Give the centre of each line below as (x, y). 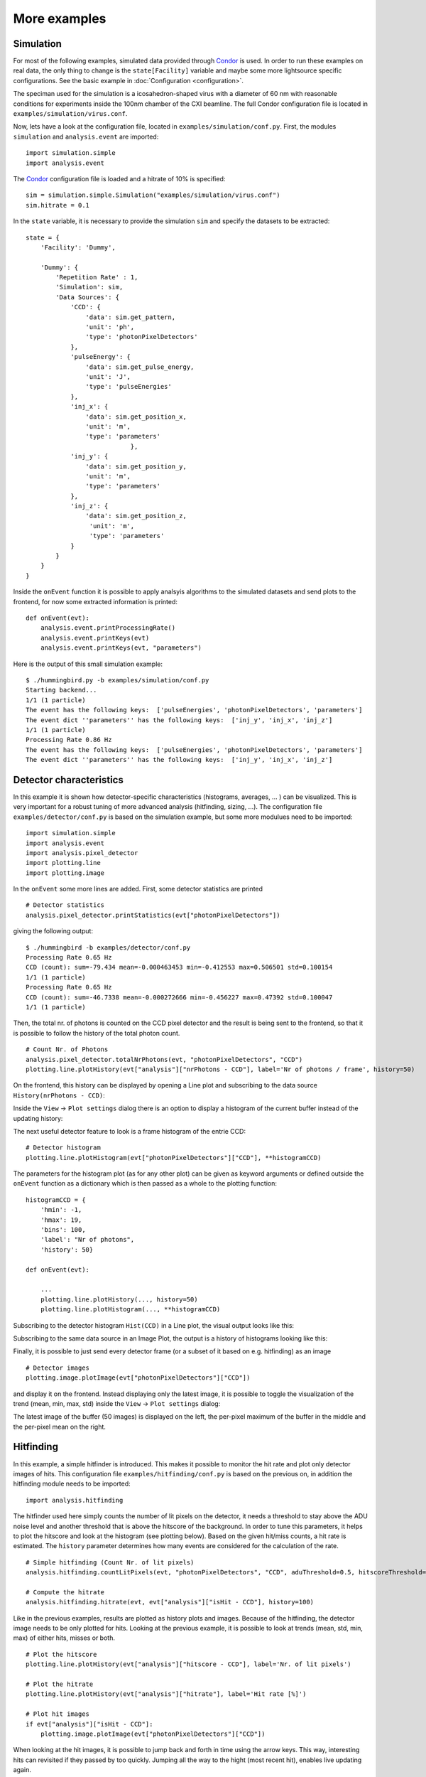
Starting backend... (61, 690)
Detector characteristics (68, 779)
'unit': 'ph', (110, 327)
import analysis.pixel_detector (82, 853)
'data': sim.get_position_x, (136, 417)
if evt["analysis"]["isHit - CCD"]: (89, 1724)
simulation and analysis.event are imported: (86, 136)
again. (22, 1770)
